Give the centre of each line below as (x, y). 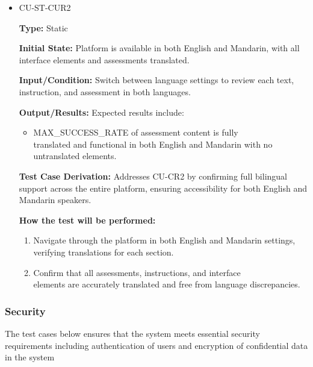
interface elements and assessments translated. (104, 59)
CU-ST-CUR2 (45, 7)
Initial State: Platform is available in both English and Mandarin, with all (159, 48)
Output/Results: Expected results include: (101, 112)
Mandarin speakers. (55, 200)
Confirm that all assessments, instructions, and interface (137, 272)
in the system (30, 357)
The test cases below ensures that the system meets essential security (132, 333)
